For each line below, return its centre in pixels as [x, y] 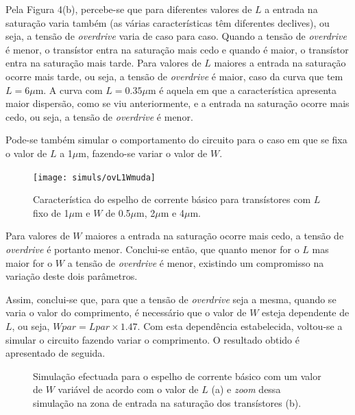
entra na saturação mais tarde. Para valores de [103, 63]
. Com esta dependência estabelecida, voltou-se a [240, 325]
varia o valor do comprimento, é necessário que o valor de [126, 312]
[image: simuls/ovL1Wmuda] [94, 177]
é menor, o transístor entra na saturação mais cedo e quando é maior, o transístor [177, 49]
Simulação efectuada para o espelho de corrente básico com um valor [177, 376]
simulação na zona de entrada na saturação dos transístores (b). [167, 402]
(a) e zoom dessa [246, 389]
